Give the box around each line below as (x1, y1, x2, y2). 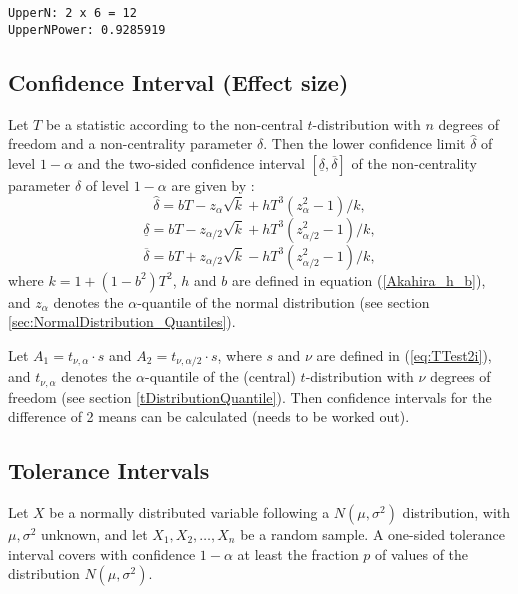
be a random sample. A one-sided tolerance (240, 524, 505, 544)
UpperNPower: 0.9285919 (8, 22, 166, 37)
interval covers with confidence (8, 543, 196, 564)
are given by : (171, 174, 255, 195)
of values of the (375, 543, 469, 564)
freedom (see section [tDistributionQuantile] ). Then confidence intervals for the (8, 386, 492, 407)
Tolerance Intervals (8, 455, 210, 486)
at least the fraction (237, 543, 359, 564)
